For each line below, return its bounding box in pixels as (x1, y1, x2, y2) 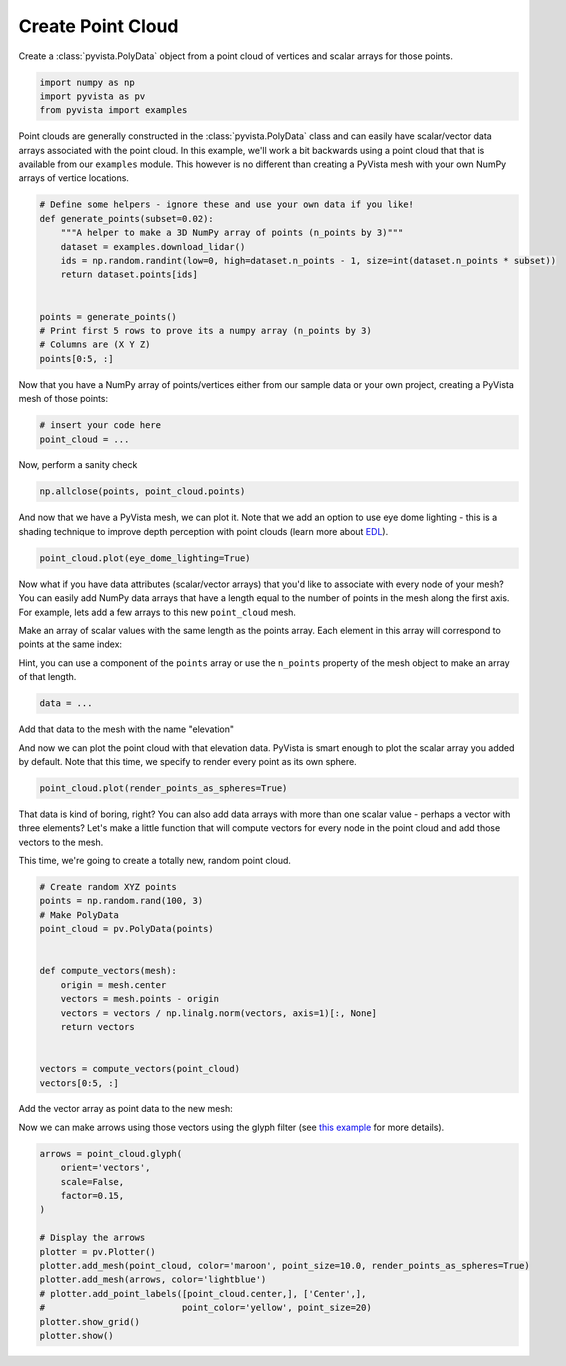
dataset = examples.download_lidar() (60, 241, 246, 252)
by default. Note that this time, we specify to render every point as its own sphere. (18, 755, 357, 767)
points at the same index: (18, 638, 123, 650)
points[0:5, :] (39, 353, 114, 364)
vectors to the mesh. (18, 836, 104, 848)
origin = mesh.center (60, 979, 167, 990)
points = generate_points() (39, 311, 177, 322)
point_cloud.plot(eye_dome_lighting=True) (39, 552, 251, 564)
